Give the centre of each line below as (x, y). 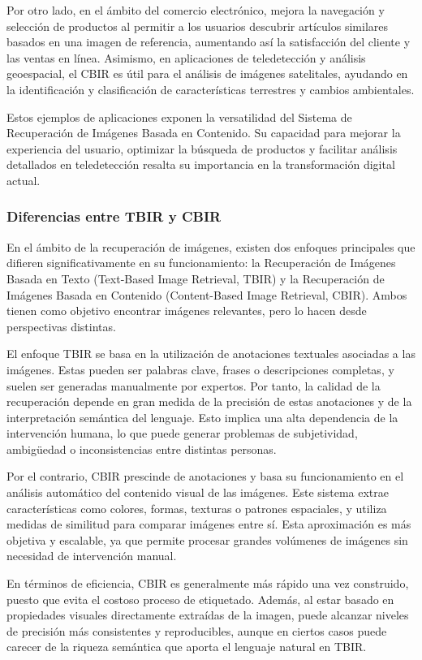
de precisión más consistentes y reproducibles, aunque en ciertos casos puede (197, 630)
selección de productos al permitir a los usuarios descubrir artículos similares (197, 26)
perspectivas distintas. (61, 326)
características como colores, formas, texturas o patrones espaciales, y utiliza (197, 508)
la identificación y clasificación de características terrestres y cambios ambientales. (211, 89)
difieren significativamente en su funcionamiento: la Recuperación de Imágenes (201, 263)
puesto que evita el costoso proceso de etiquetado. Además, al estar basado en (200, 599)
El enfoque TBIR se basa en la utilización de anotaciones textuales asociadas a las (211, 354)
